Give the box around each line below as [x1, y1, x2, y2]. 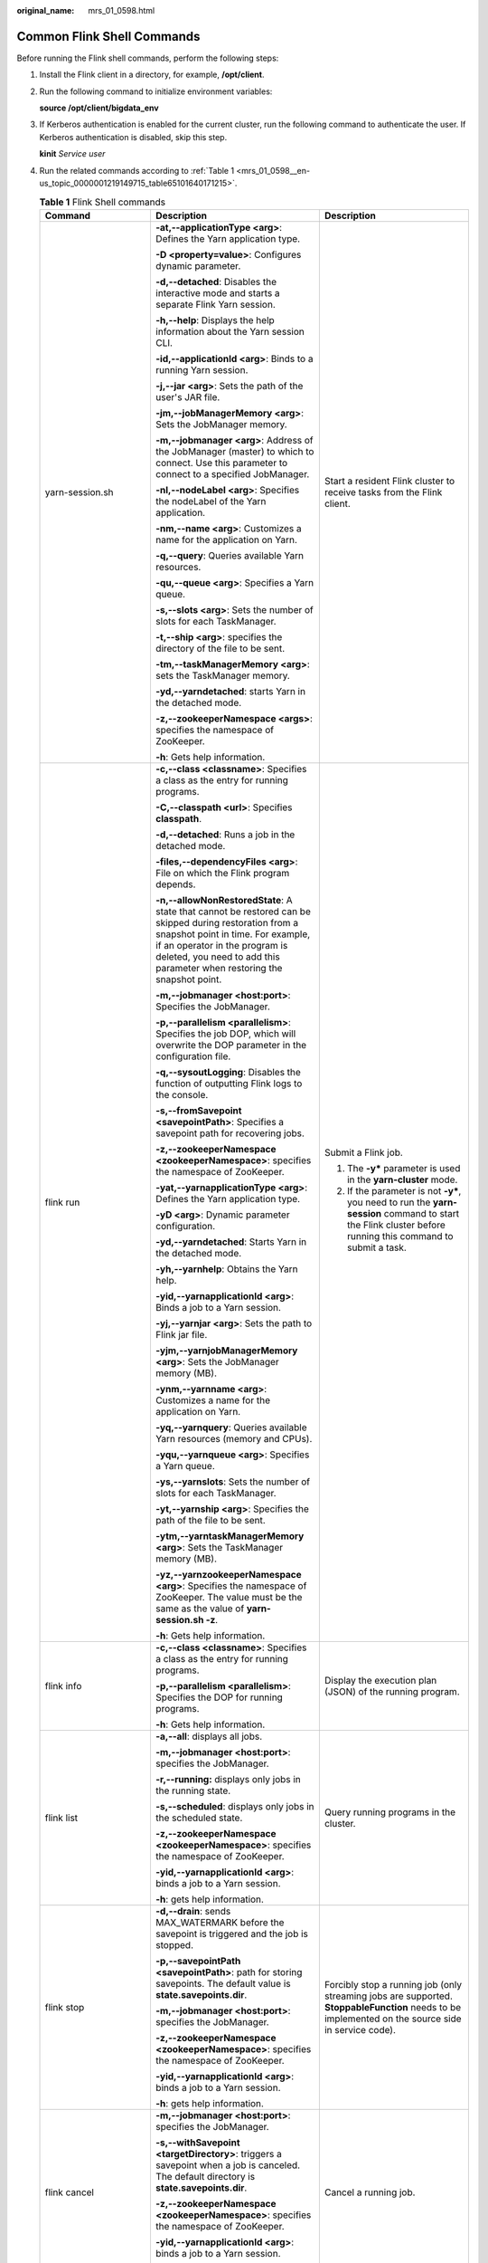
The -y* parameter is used [346, 1161, 461, 1174]
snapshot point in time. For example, [155, 928, 311, 941]
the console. [155, 1088, 209, 1101]
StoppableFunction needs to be [324, 2000, 462, 2013]
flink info [44, 1679, 82, 1692]
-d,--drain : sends [155, 1905, 231, 1917]
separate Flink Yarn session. [155, 298, 276, 310]
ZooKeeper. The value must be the [155, 1590, 303, 1603]
